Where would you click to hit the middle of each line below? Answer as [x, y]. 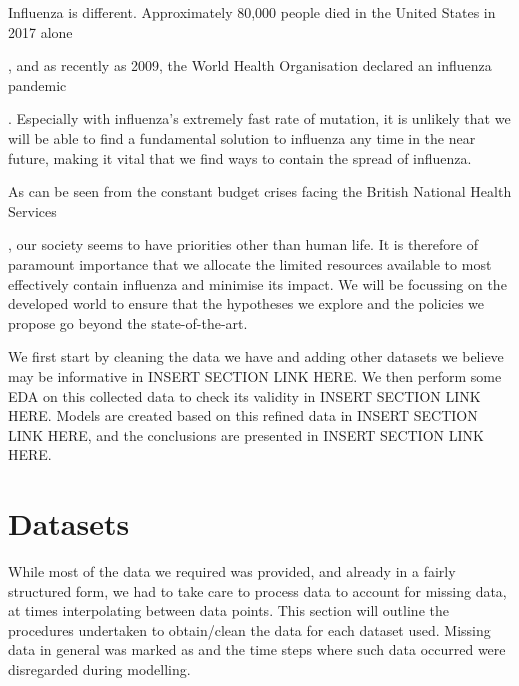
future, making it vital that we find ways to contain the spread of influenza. [240, 157]
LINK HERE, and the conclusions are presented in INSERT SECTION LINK [246, 434]
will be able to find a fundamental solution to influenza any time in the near [242, 137]
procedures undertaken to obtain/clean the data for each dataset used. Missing [249, 629]
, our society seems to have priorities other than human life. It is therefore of [243, 244]
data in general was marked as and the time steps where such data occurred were [257, 649]
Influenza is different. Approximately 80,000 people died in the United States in [252, 12]
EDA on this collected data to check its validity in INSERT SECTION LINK [244, 395]
